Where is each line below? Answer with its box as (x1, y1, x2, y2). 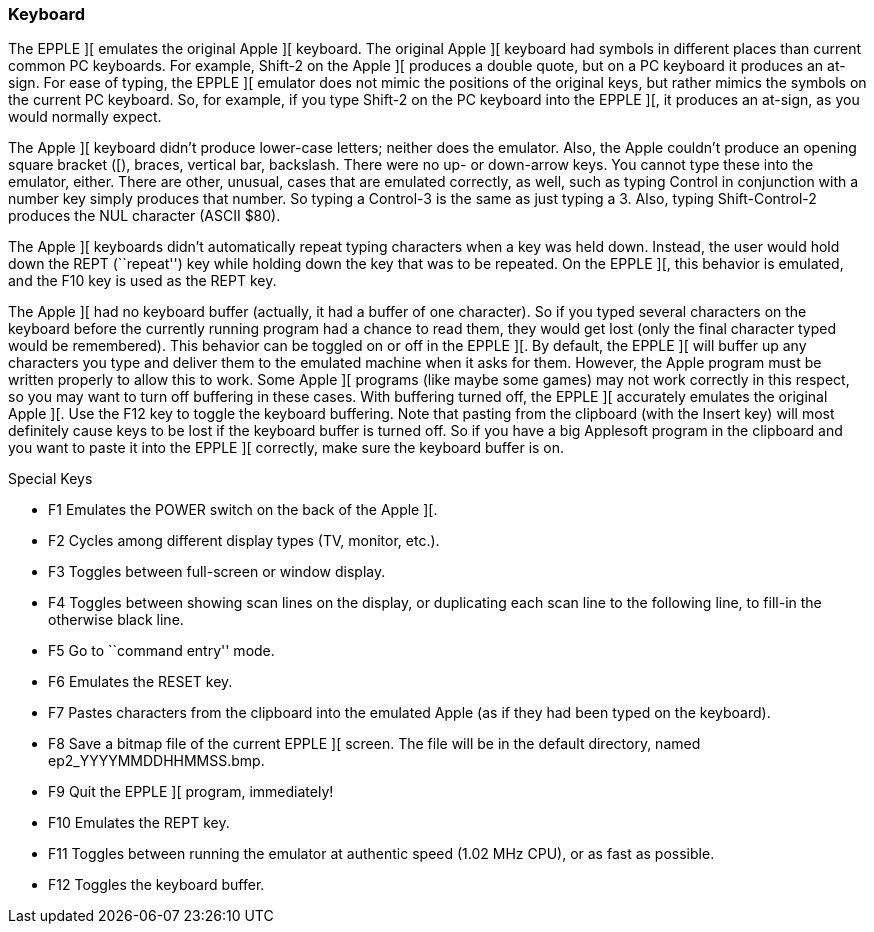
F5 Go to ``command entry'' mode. (48, 642, 275, 660)
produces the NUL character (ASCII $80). (8, 207, 281, 225)
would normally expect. (8, 108, 162, 126)
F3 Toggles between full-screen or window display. (48, 563, 386, 581)
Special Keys (8, 470, 93, 488)
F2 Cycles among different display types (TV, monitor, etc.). (48, 532, 440, 550)
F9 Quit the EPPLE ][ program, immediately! (48, 783, 334, 801)
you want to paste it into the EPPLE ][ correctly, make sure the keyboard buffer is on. (8, 439, 565, 457)
